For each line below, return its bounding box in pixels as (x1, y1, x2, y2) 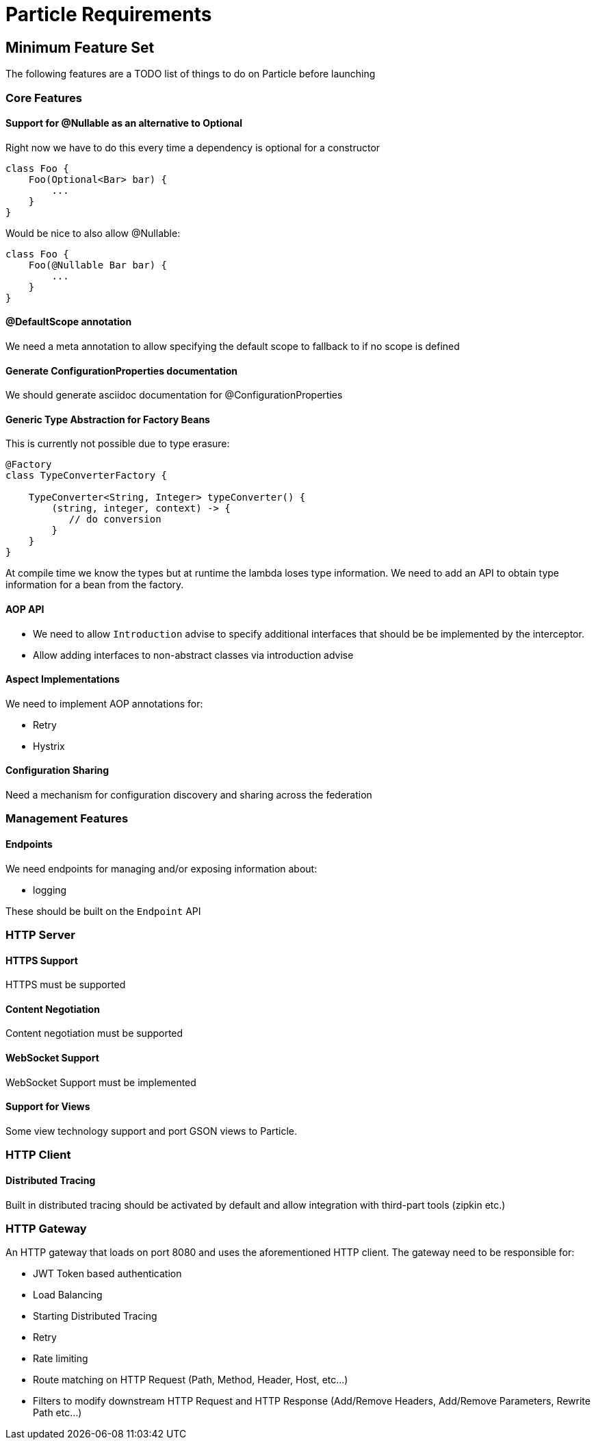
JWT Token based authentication (33, 1268, 182, 1280)
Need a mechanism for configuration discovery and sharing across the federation (5, 789, 372, 801)
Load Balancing (33, 1289, 103, 1301)
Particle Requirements (5, 3, 212, 26)
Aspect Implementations (5, 673, 120, 686)
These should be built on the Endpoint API (5, 905, 201, 917)
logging (33, 883, 67, 896)
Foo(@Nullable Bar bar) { (28, 259, 168, 271)
